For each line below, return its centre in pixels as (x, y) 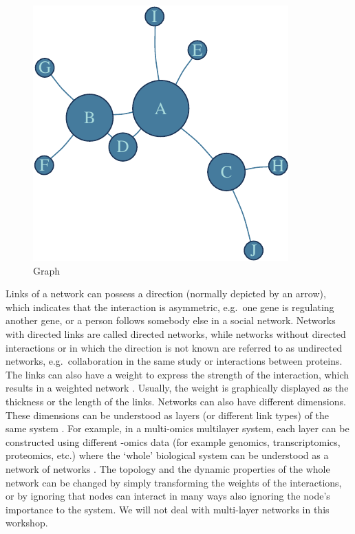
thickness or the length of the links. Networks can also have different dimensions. (176, 401)
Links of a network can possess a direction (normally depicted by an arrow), (166, 293)
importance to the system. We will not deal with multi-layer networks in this (168, 509)
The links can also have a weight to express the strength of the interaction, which (177, 374)
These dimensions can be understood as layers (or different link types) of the (168, 415)
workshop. (27, 523)
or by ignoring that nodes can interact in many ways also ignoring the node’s (168, 496)
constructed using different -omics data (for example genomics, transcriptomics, (173, 441)
